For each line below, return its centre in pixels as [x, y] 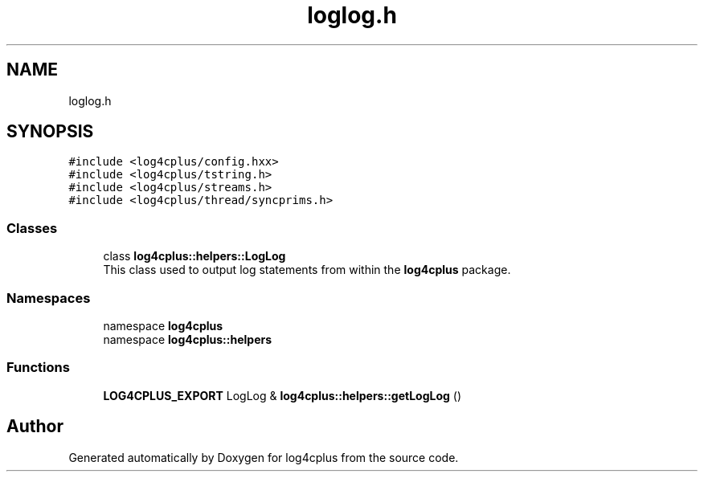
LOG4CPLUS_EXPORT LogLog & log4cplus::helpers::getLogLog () [282, 395]
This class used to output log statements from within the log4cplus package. [307, 270]
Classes [32, 228]
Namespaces [49, 298]
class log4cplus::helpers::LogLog [194, 256]
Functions [38, 368]
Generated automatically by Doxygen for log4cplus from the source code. [264, 457]
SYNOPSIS [50, 132]
